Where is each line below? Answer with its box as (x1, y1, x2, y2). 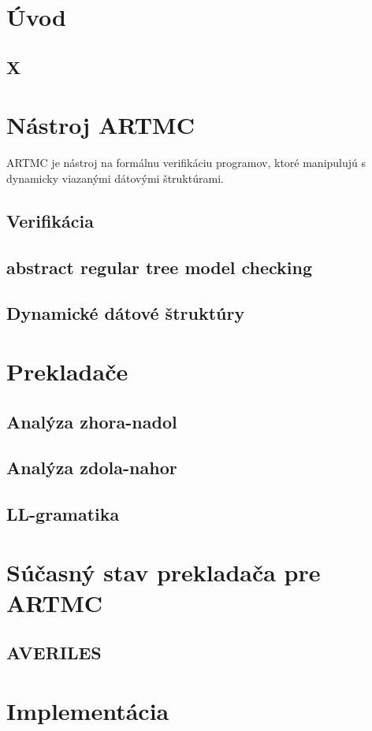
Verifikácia (6, 208, 95, 232)
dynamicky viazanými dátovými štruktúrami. (6, 169, 224, 186)
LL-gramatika (6, 502, 120, 526)
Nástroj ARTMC (6, 109, 195, 141)
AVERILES (6, 640, 102, 665)
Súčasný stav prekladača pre (6, 555, 321, 588)
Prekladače (6, 355, 128, 387)
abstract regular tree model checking (6, 254, 313, 279)
